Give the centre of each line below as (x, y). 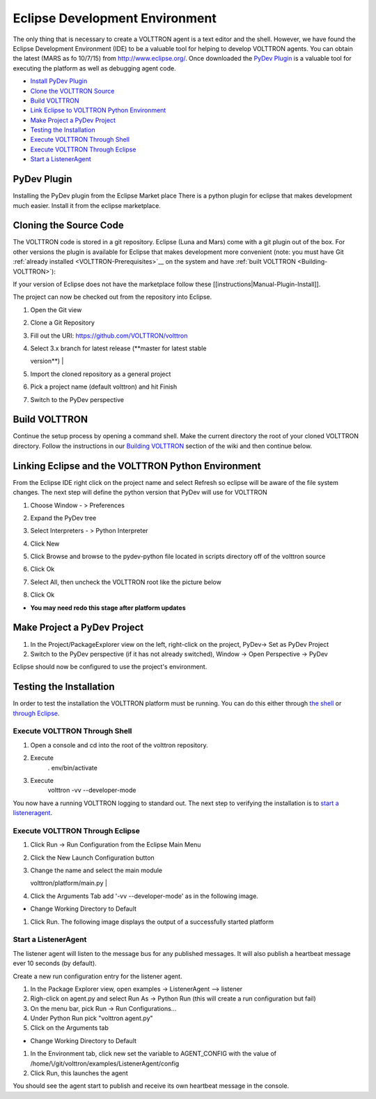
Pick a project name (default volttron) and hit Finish (104, 387)
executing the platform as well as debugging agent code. (95, 68)
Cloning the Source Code (69, 226)
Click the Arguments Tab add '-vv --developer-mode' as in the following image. (144, 896)
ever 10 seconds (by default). (55, 964)
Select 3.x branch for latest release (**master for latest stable (118, 348)
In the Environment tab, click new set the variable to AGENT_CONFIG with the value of (153, 1054)
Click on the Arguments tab (70, 1028)
